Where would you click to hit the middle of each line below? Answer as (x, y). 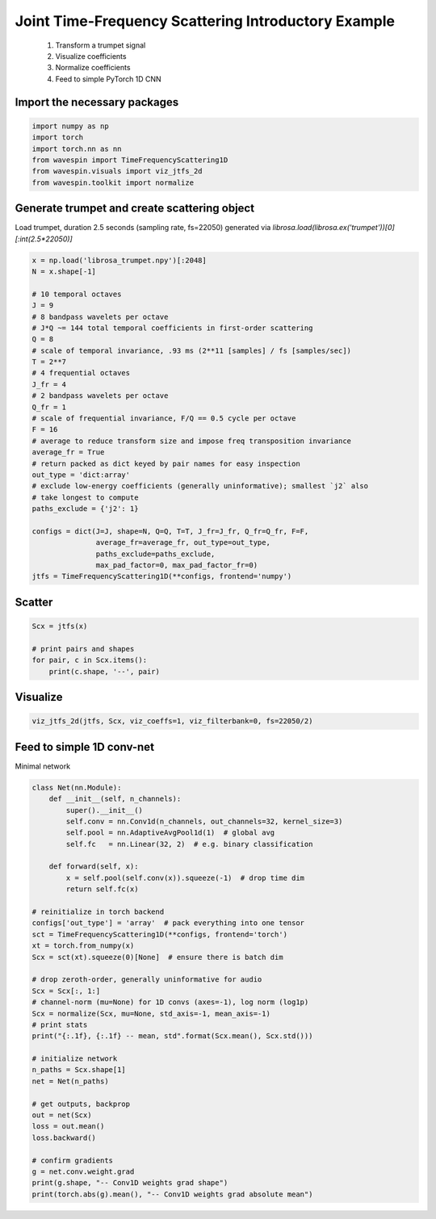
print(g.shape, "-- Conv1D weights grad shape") (130, 1183)
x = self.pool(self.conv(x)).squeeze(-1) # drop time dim (185, 878)
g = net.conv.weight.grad (83, 1172)
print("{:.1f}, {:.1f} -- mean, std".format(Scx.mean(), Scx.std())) (172, 1036)
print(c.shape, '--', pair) (105, 671)
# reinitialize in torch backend (98, 912)
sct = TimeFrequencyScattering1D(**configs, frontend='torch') (160, 934)
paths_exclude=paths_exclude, (155, 554)
